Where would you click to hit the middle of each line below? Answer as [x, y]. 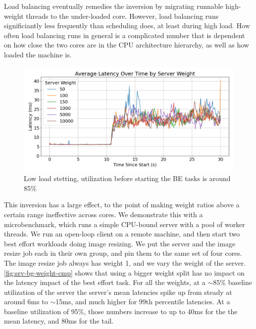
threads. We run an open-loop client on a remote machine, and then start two [122, 234]
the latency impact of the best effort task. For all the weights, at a [105, 282]
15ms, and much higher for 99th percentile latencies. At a [143, 302]
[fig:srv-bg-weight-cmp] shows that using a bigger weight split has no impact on [124, 272]
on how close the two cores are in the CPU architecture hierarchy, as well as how [127, 45]
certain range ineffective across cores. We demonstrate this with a [103, 214]
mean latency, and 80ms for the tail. [59, 321]
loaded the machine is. [38, 54]
